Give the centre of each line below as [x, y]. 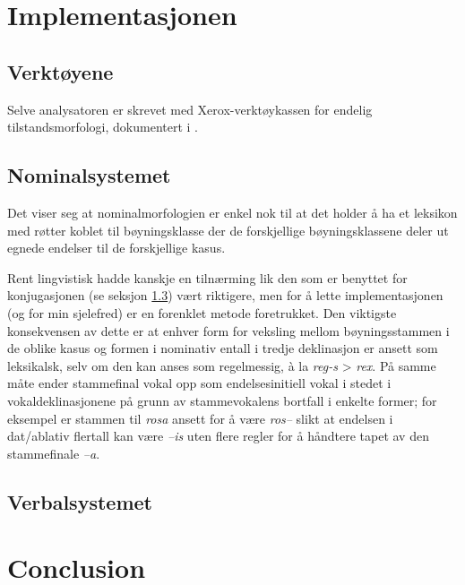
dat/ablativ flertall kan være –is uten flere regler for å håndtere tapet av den [218, 436]
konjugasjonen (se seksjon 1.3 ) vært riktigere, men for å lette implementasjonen [225, 295]
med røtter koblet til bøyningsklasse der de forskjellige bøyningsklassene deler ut [228, 230]
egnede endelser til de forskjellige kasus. [116, 248]
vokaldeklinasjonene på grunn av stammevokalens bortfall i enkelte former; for [222, 400]
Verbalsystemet [80, 501]
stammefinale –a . [54, 453]
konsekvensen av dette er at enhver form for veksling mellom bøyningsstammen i [228, 330]
